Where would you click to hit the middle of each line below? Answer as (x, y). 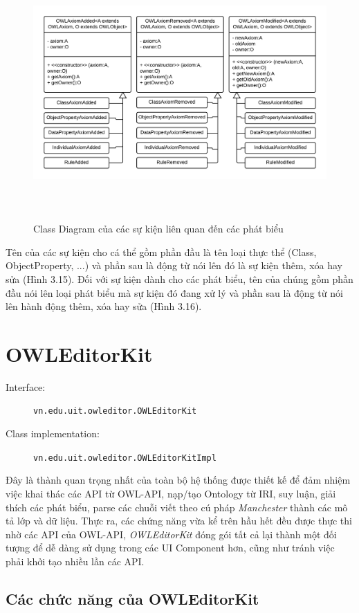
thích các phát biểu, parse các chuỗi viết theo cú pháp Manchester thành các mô (177, 507)
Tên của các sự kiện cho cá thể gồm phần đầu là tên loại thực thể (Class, (161, 251)
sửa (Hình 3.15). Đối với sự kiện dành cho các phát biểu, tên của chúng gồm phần (179, 278)
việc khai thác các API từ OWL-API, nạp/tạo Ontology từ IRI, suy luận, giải (171, 493)
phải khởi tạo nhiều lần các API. (75, 561)
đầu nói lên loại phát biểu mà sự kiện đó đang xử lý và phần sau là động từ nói (174, 292)
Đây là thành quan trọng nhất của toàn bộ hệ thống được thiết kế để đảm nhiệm (178, 480)
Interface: (26, 386)
